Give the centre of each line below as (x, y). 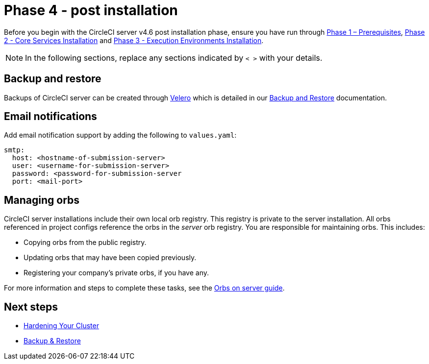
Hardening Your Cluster (61, 326)
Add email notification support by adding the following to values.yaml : (120, 135)
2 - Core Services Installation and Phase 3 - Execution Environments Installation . (134, 40)
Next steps (31, 307)
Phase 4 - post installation (91, 10)
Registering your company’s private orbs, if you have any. (116, 273)
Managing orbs (42, 200)
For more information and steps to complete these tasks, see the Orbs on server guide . (144, 288)
